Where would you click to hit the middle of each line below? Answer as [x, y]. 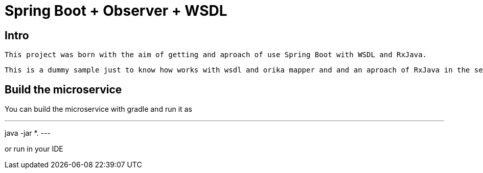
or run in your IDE [34, 149]
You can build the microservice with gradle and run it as [98, 109]
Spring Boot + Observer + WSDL [116, 11]
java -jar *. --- [28, 133]
